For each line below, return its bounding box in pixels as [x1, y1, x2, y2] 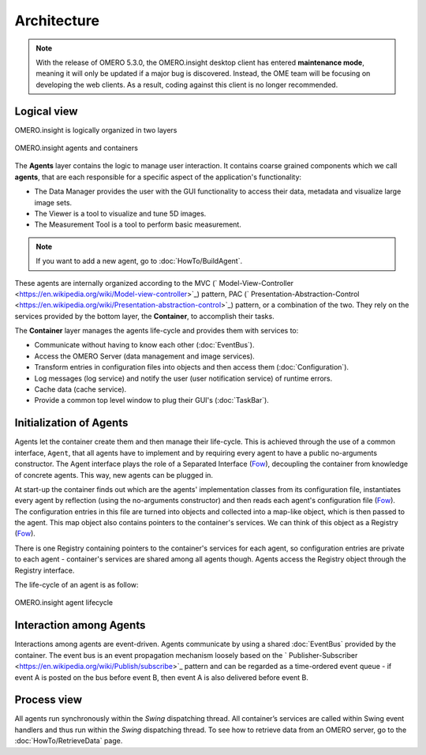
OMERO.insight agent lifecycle [14, 598, 114, 607]
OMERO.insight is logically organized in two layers [14, 125, 177, 134]
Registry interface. [14, 565, 75, 575]
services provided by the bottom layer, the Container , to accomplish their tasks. [14, 311, 275, 321]
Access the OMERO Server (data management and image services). [34, 351, 256, 361]
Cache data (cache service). [34, 385, 127, 394]
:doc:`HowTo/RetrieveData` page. [14, 736, 123, 746]
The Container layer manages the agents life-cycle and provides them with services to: [14, 326, 299, 336]
